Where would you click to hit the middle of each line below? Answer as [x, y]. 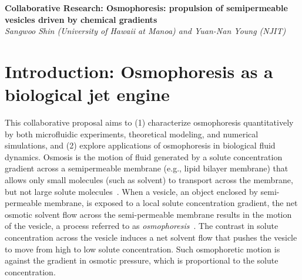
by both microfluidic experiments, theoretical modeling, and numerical [132, 134]
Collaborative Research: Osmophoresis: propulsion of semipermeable [146, 8]
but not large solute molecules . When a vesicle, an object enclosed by [131, 191]
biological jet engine [87, 94]
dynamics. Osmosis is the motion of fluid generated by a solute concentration [144, 156]
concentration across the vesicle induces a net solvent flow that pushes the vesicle [151, 237]
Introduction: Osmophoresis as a [139, 71]
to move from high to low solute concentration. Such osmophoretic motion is [142, 249]
